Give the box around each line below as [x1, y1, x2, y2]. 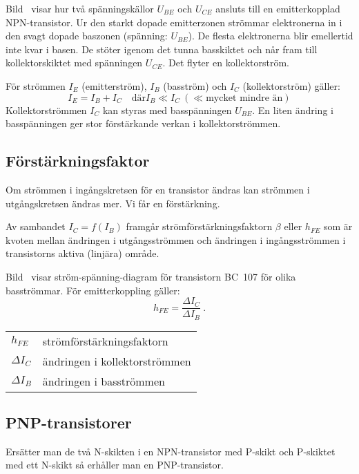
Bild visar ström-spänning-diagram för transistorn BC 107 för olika [6, 269, 296, 283]
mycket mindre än [206, 93, 283, 103]
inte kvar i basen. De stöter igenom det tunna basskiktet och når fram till [6, 41, 318, 56]
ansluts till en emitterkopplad [215, 1, 340, 15]
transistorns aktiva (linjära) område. [6, 246, 159, 260]
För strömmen [6, 78, 66, 93]
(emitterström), [81, 78, 147, 93]
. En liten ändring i [252, 102, 333, 117]
